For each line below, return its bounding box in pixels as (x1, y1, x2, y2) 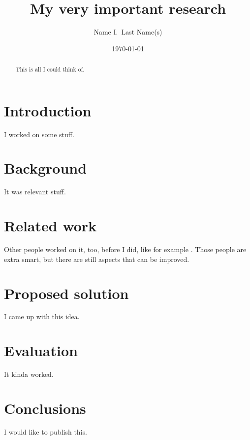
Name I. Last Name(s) (94, 27, 162, 37)
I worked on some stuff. (4, 129, 74, 139)
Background (4, 158, 87, 178)
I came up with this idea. (4, 311, 80, 322)
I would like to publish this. (4, 426, 87, 437)
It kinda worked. (4, 369, 54, 379)
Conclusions (4, 398, 86, 418)
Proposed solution (4, 283, 129, 303)
